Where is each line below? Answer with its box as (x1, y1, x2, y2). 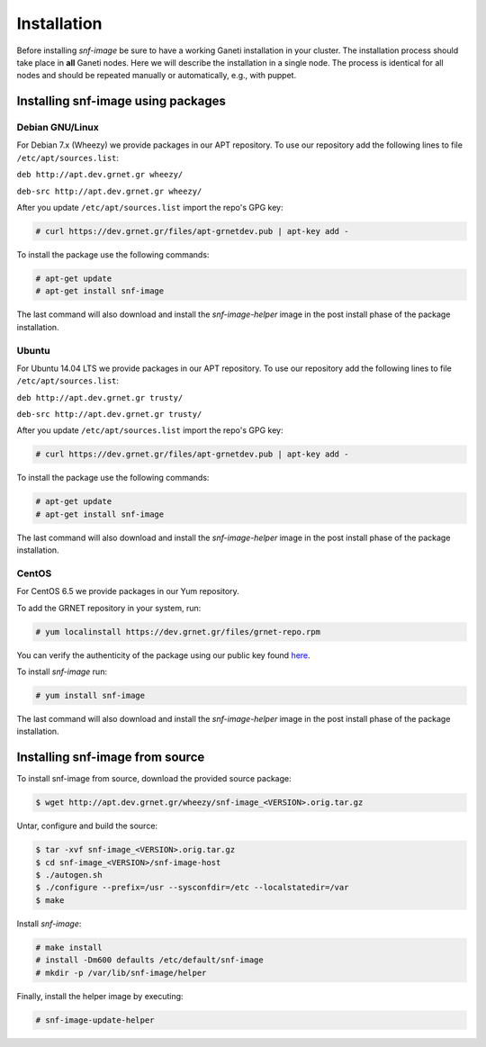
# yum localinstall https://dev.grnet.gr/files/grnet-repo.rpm (35, 627, 321, 636)
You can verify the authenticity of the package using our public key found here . (16, 649, 310, 661)
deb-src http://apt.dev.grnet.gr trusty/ (16, 410, 202, 420)
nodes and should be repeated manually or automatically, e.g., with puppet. (16, 70, 297, 81)
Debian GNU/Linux (16, 122, 99, 134)
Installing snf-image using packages (16, 94, 227, 109)
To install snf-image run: (16, 666, 108, 677)
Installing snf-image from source (16, 750, 205, 765)
